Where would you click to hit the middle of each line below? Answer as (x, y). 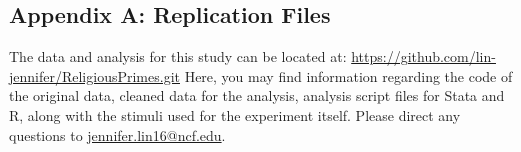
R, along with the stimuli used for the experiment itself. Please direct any (235, 114)
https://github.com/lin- (423, 56)
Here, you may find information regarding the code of (348, 75)
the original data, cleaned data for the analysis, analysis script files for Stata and (257, 95)
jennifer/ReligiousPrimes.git (94, 75)
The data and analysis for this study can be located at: (178, 56)
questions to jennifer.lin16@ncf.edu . (117, 134)
